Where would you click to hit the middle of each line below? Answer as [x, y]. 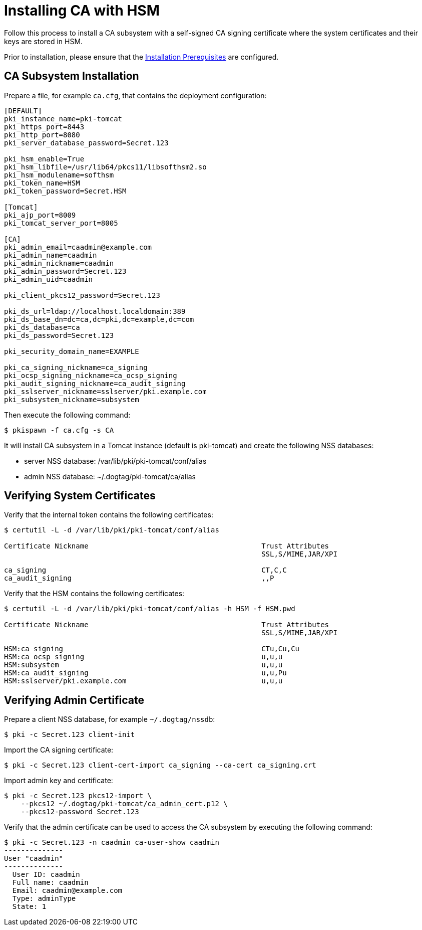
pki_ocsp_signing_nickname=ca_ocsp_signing [91, 375]
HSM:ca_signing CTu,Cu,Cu [152, 649]
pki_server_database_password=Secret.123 [86, 143]
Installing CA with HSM [82, 11]
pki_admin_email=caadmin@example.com [78, 247]
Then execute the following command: [67, 415]
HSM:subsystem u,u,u [143, 665]
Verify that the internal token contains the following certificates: [109, 515]
